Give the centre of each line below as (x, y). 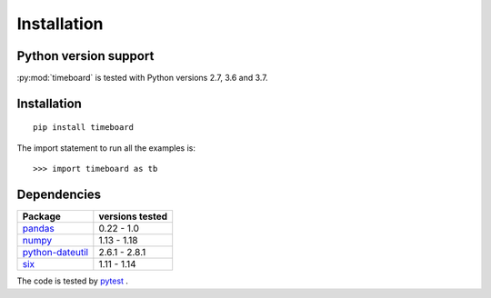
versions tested (133, 216)
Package (41, 216)
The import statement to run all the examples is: (106, 148)
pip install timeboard (84, 128)
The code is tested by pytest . (73, 281)
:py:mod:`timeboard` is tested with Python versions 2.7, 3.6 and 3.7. (142, 78)
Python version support (85, 56)
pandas (38, 229)
